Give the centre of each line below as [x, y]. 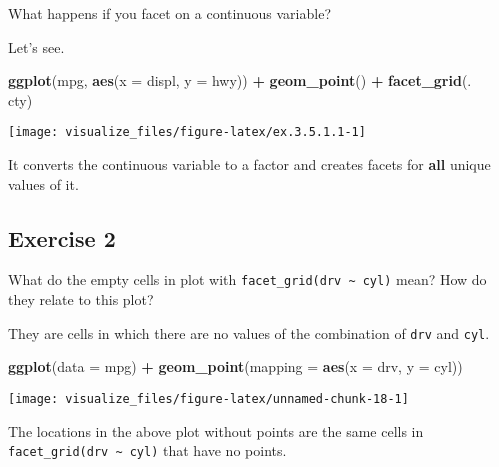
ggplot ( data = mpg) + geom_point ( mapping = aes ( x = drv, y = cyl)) [235, 366]
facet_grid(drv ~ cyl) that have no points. [147, 450]
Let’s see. [36, 46]
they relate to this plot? [81, 299]
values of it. [43, 183]
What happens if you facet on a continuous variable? [169, 13]
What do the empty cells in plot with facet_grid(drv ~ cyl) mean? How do [247, 279]
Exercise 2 [62, 237]
